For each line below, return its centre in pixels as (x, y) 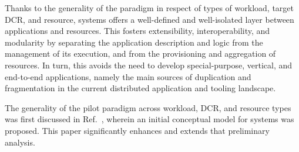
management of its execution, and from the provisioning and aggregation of (140, 53)
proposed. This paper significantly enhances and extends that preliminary (137, 130)
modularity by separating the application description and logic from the (134, 42)
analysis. (20, 142)
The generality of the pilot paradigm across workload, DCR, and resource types (148, 107)
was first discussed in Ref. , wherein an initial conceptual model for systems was (149, 119)
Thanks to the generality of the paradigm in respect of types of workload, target (149, 8)
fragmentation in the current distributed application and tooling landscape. (140, 88)
